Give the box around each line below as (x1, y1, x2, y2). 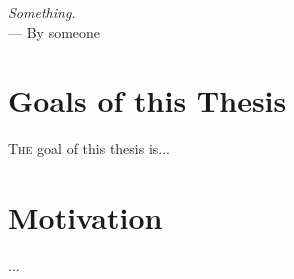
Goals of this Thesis (8, 80, 287, 121)
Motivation (8, 197, 163, 238)
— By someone (8, 21, 101, 42)
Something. (8, 2, 76, 22)
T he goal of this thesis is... (8, 138, 170, 159)
